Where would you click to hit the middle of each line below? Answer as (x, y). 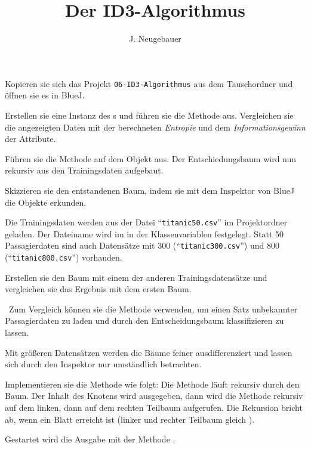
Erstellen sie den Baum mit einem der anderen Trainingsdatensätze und (136, 277)
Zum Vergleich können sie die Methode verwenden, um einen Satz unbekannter (153, 309)
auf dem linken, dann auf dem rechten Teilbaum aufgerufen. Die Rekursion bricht (154, 408)
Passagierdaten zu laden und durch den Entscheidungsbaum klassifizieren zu (144, 321)
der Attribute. (30, 139)
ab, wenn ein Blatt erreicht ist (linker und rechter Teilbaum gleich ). (130, 419)
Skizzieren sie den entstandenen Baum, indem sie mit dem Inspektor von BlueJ (150, 190)
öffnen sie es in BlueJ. (45, 95)
